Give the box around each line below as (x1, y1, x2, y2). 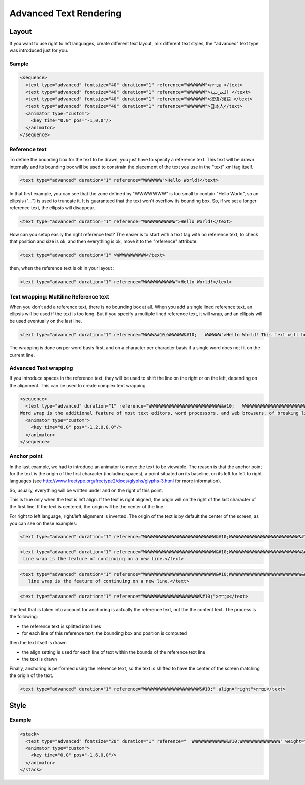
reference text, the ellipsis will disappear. (9, 205, 95, 211)
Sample (9, 60, 29, 67)
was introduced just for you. (9, 47, 69, 53)
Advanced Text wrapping (9, 364, 73, 371)
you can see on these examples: (9, 520, 77, 526)
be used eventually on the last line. (9, 318, 82, 324)
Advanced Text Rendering (9, 8, 122, 19)
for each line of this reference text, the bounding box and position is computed (22, 630, 187, 636)
